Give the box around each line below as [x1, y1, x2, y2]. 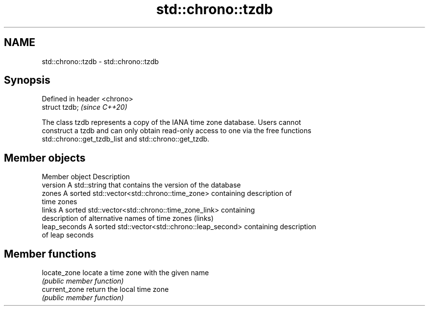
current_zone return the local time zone [42, 285, 169, 294]
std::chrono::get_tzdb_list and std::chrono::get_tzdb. [42, 135, 210, 143]
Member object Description [42, 172, 130, 181]
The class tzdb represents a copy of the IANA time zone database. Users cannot [42, 118, 301, 127]
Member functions [4, 247, 96, 260]
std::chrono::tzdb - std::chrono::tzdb [42, 57, 159, 66]
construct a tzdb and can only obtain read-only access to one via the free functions [42, 126, 311, 135]
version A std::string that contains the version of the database [42, 181, 241, 190]
